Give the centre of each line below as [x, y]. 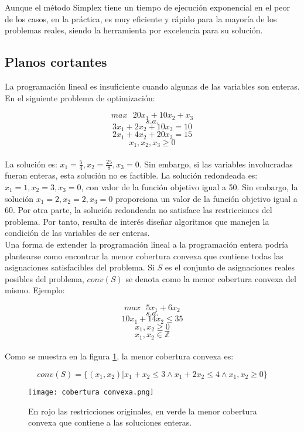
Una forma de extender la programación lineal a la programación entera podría [147, 244]
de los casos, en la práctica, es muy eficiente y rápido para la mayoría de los [141, 18]
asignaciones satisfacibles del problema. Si [80, 267]
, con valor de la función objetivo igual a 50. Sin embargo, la [189, 187]
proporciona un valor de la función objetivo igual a [206, 198]
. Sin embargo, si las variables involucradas [216, 164]
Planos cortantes [56, 62]
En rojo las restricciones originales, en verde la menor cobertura [143, 411]
